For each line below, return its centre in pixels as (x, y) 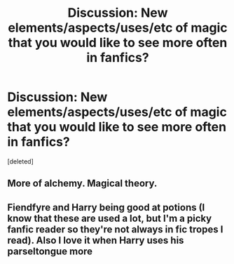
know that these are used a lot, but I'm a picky (110, 218)
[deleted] (20, 161)
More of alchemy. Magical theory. (82, 184)
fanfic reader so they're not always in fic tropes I (115, 229)
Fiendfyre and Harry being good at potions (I (106, 207)
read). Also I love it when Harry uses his (96, 240)
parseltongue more (50, 251)
